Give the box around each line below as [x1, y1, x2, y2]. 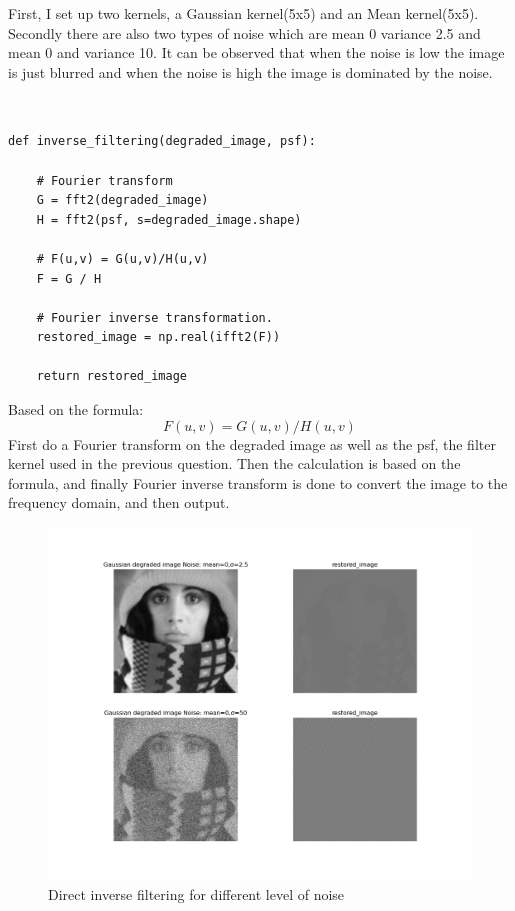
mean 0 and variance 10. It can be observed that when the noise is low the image [8, 42, 505, 63]
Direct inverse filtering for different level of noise [48, 883, 345, 904]
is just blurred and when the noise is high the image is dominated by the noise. [8, 61, 493, 82]
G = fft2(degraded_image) [36, 193, 209, 208]
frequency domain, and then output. [8, 492, 230, 513]
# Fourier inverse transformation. [36, 310, 273, 325]
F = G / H [36, 271, 102, 286]
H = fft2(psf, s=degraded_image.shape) [36, 212, 302, 227]
